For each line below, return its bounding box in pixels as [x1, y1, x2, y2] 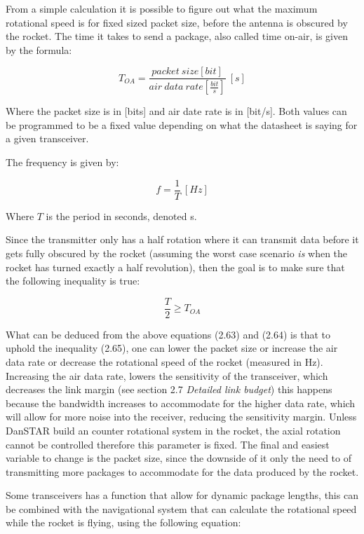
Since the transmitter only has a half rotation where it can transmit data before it [6, 232, 359, 247]
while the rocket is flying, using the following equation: [6, 515, 241, 530]
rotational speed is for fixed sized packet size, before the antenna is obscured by [6, 15, 348, 29]
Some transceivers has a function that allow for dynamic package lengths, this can [6, 488, 358, 502]
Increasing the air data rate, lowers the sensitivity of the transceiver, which [6, 368, 328, 383]
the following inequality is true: [6, 273, 140, 288]
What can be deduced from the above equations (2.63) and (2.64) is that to [6, 327, 330, 341]
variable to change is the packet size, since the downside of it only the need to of [6, 451, 352, 465]
